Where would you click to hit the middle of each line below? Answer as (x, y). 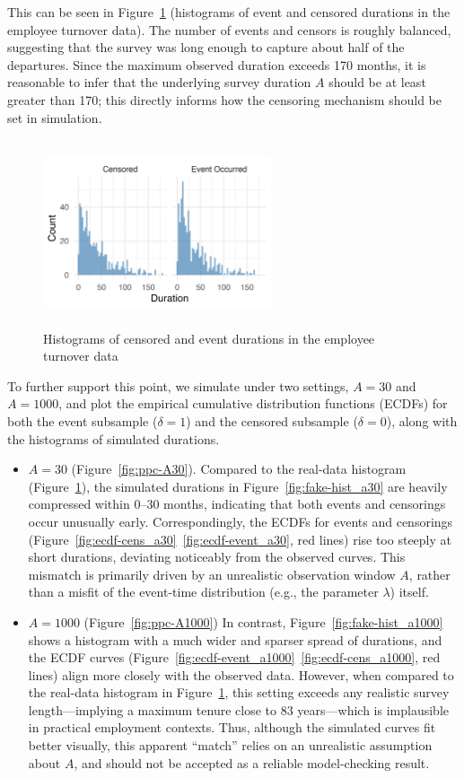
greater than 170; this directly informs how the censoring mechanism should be (224, 99)
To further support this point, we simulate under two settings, (178, 385)
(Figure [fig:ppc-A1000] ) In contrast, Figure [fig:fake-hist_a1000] (263, 621)
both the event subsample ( (83, 420)
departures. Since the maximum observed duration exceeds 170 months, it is (217, 64)
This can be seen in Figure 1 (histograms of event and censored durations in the (229, 12)
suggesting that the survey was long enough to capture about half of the (206, 47)
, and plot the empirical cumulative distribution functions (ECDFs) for (253, 403)
